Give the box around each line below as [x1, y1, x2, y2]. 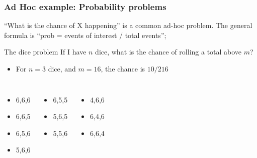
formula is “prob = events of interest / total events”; [4, 29, 166, 40]
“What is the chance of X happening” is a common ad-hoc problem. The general [4, 20, 252, 30]
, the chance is [101, 63, 145, 73]
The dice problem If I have [4, 46, 87, 57]
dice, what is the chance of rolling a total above [95, 46, 242, 57]
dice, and [48, 63, 76, 73]
